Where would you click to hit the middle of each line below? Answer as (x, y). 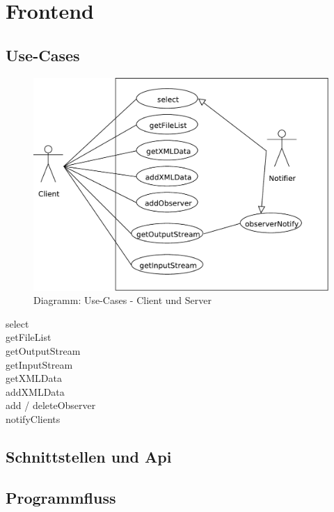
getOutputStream (43, 350)
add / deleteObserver (51, 405)
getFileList (29, 337)
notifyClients (33, 418)
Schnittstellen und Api (89, 456)
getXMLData (34, 378)
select (17, 323)
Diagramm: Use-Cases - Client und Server (123, 300)
